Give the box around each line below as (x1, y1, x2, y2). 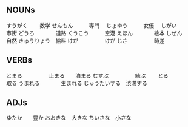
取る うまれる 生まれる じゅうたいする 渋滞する (6, 79, 147, 87)
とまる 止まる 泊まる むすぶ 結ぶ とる (6, 72, 169, 79)
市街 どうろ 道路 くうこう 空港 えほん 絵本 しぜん (6, 29, 183, 36)
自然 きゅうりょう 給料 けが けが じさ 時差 (6, 36, 165, 44)
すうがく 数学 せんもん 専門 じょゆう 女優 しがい (6, 21, 177, 29)
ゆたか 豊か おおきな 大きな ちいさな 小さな (6, 114, 132, 122)
